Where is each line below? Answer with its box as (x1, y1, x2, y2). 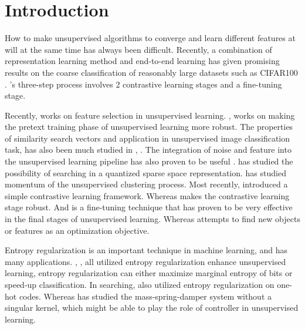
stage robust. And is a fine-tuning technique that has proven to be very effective (5, 201, 293, 213)
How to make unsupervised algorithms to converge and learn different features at (5, 32, 296, 44)
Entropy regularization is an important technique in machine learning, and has (5, 244, 288, 256)
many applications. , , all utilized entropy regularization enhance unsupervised (5, 255, 286, 267)
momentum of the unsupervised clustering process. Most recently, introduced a (5, 178, 288, 190)
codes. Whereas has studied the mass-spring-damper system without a (19, 290, 272, 302)
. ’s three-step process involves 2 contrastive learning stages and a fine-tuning (5, 78, 282, 90)
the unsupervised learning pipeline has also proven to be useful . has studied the (5, 155, 293, 167)
